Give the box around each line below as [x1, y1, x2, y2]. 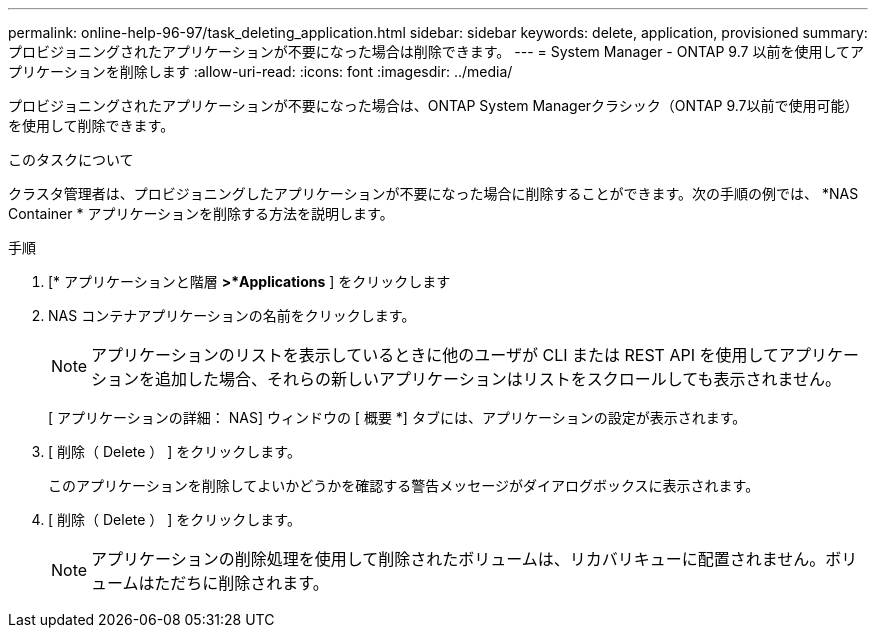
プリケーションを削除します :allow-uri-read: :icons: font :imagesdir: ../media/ [8, 63, 513, 80]
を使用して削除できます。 [8, 117, 175, 134]
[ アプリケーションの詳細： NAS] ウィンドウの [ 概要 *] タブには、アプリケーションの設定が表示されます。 [48, 409, 747, 426]
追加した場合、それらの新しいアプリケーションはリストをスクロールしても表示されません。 [155, 369, 841, 389]
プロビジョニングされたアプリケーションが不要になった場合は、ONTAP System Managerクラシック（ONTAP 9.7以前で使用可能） [8, 97, 859, 114]
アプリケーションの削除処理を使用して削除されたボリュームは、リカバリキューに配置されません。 [91, 549, 826, 569]
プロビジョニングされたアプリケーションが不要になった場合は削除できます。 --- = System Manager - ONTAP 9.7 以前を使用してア [8, 43, 864, 60]
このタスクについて [8, 151, 134, 168]
